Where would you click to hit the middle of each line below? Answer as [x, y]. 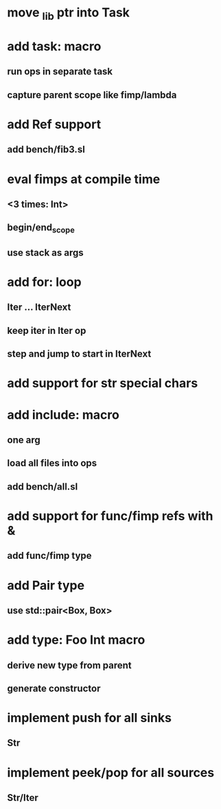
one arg [24, 440]
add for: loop [44, 282]
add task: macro [54, 46]
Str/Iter [23, 798]
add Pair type [46, 585]
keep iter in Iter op [47, 330]
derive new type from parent [69, 665]
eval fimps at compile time [84, 179]
